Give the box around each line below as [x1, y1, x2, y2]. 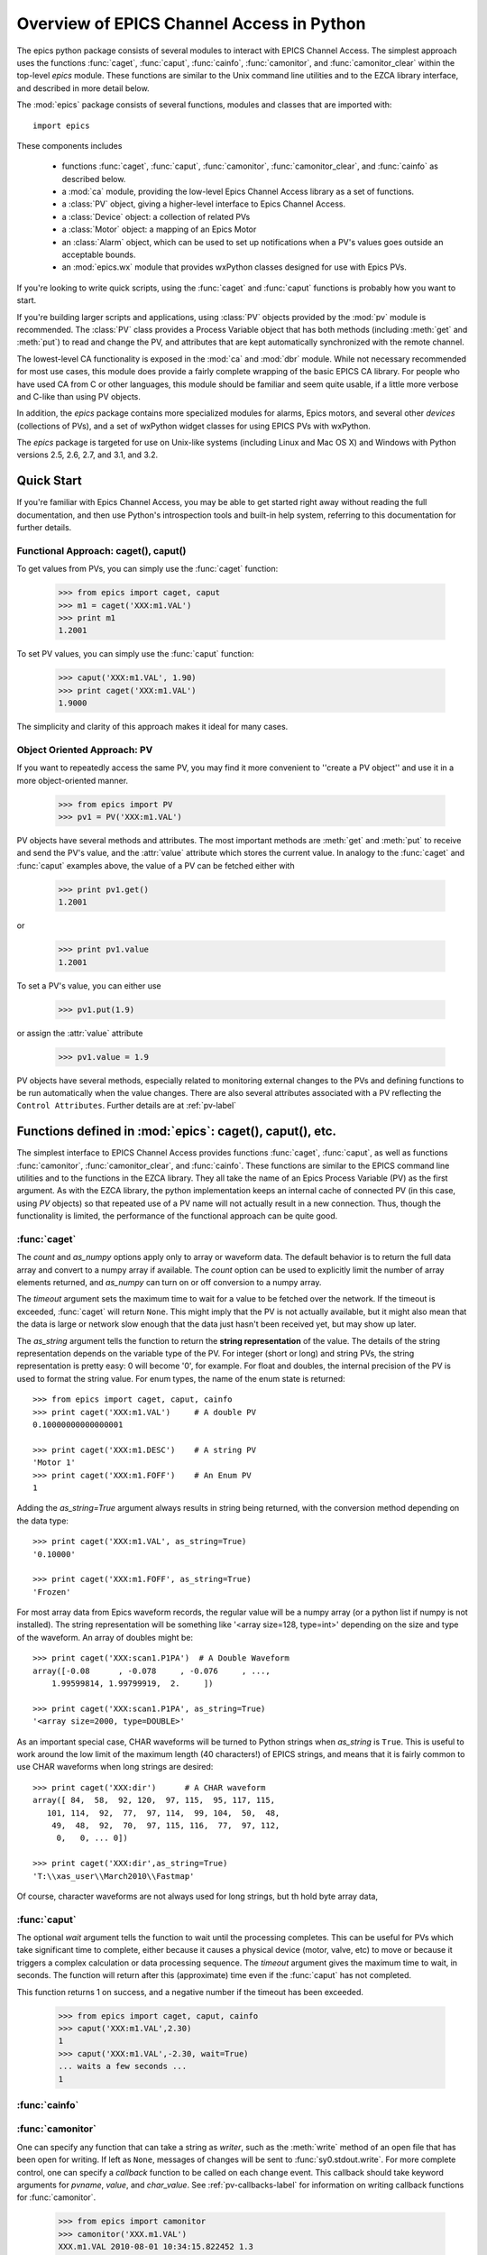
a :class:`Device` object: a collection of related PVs [61, 211, 251, 222]
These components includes [16, 140, 123, 151]
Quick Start [16, 474, 82, 489]
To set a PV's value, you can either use [16, 980, 161, 991]
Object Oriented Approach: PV [16, 743, 153, 756]
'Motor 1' [32, 1458, 76, 1468]
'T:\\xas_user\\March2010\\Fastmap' [32, 1871, 195, 1881]
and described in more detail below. [16, 82, 150, 94]
